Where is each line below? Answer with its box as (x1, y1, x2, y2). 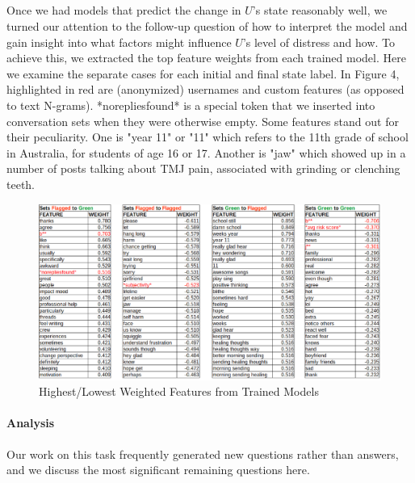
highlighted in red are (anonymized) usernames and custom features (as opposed (6, 81, 405, 98)
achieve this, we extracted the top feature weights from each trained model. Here (6, 49, 406, 66)
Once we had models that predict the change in (6, 2, 241, 19)
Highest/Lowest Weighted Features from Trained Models (39, 383, 319, 400)
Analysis (6, 414, 55, 431)
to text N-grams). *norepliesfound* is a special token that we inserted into (6, 96, 375, 113)
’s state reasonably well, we (252, 2, 388, 19)
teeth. (6, 175, 35, 192)
